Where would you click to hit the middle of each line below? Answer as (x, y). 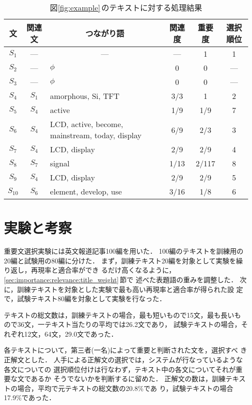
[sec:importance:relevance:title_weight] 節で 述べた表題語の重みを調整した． (121, 279)
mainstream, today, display (96, 135)
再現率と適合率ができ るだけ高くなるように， (103, 270)
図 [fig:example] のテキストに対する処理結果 (126, 8)
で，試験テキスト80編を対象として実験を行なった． (85, 299)
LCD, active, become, (87, 124)
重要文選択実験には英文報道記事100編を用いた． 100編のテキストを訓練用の (124, 251)
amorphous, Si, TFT (85, 96)
